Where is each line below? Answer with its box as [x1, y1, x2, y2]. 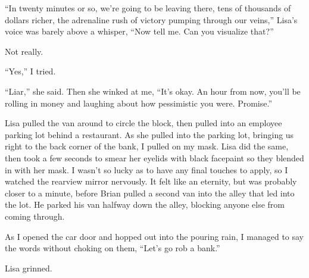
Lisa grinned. [5, 261, 52, 274]
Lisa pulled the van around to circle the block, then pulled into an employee [5, 117, 282, 129]
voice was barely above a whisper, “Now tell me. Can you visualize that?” [5, 25, 274, 38]
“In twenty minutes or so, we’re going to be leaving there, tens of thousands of [5, 2, 291, 14]
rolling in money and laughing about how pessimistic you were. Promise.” [5, 96, 273, 109]
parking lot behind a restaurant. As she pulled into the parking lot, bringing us [5, 128, 294, 140]
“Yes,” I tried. [5, 65, 56, 77]
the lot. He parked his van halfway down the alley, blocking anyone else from [5, 198, 285, 211]
